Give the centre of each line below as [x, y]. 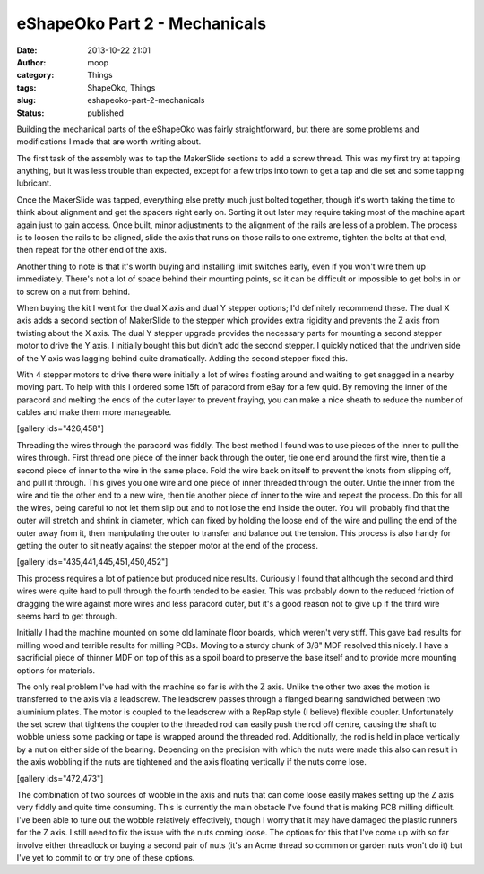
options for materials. [56, 670]
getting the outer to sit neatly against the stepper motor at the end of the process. [167, 545]
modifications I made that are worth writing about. [109, 142]
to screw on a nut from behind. [73, 291]
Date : [27, 50]
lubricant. [34, 183]
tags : [26, 87]
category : [35, 75]
